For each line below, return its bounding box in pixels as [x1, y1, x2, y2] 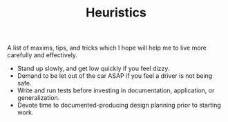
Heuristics [86, 5, 146, 21]
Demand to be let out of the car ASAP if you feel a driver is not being [17, 72, 213, 80]
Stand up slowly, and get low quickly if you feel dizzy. [17, 64, 170, 73]
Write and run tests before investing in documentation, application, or [17, 86, 215, 94]
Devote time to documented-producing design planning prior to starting [17, 101, 221, 110]
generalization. [17, 94, 60, 102]
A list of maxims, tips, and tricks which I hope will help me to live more [7, 43, 207, 52]
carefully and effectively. [7, 51, 78, 59]
